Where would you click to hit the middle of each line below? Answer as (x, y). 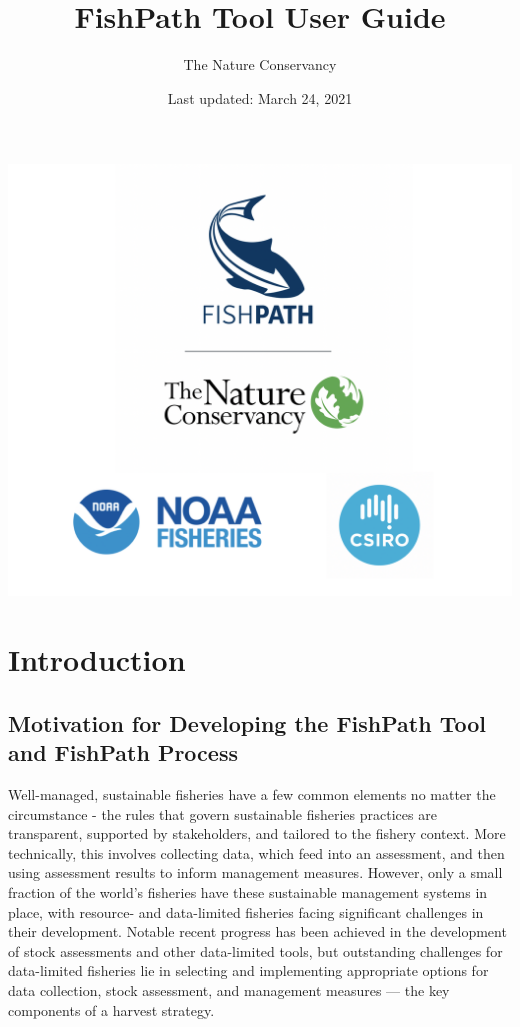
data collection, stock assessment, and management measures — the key (229, 989)
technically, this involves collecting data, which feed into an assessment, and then (256, 852)
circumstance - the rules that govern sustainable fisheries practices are (222, 813)
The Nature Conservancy (260, 64)
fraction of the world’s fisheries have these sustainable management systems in (248, 891)
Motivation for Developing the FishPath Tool (247, 722)
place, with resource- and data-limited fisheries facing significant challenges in (246, 911)
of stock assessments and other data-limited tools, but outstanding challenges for (255, 950)
